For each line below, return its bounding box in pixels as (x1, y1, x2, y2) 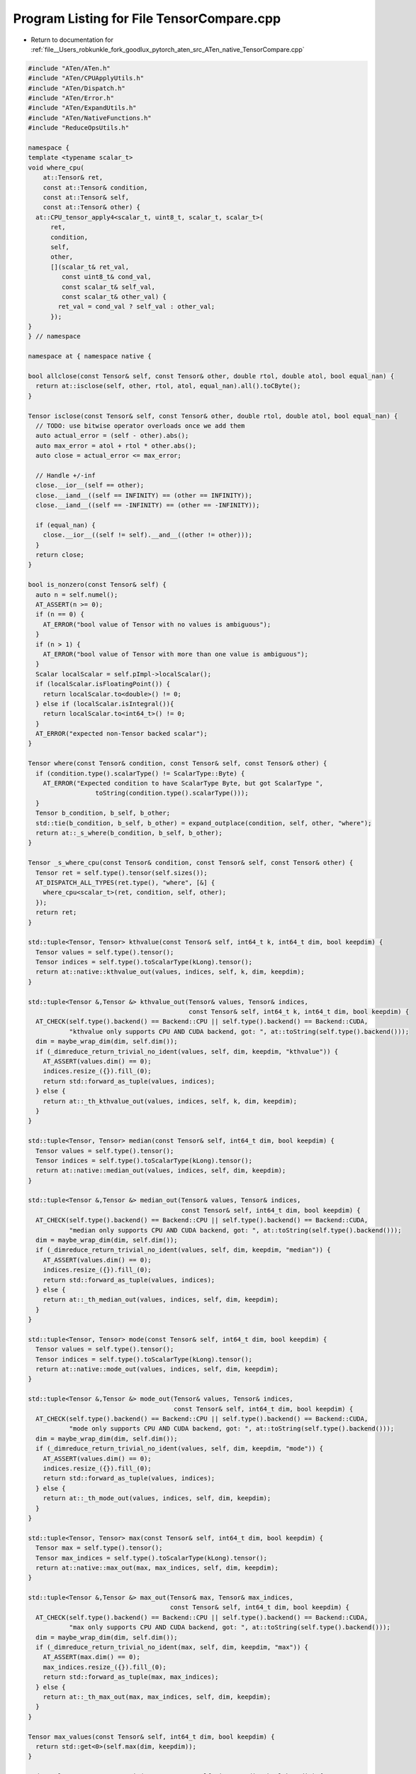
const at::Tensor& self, (43, 194, 130, 202)
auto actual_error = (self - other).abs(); (35, 431, 189, 440)
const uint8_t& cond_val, (61, 273, 152, 281)
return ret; (35, 908, 77, 917)
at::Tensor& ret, (43, 174, 103, 182)
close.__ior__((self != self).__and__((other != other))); (43, 531, 253, 539)
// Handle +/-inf (35, 471, 96, 479)
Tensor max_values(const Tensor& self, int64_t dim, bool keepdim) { (28, 1732, 275, 1741)
